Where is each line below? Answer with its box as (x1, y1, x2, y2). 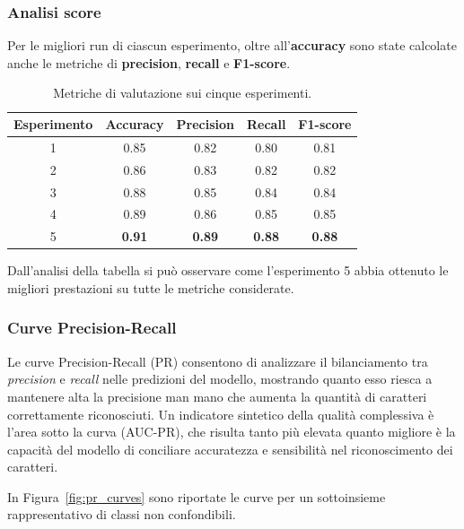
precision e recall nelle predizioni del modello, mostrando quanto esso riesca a (7, 369, 433, 388)
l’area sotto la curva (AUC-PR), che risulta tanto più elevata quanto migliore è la (7, 422, 456, 441)
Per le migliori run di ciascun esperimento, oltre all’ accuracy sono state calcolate (7, 36, 457, 55)
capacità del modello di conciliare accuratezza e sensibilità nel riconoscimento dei (7, 439, 453, 458)
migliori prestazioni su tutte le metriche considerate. (7, 278, 294, 297)
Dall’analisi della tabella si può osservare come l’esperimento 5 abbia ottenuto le (7, 261, 449, 280)
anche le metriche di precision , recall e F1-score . (7, 53, 291, 72)
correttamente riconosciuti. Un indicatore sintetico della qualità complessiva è (7, 404, 434, 423)
